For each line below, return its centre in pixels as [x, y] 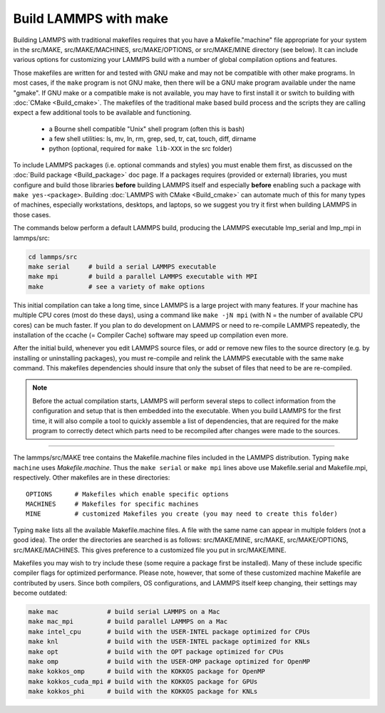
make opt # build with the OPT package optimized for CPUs [156, 651]
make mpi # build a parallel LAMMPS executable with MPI [143, 277]
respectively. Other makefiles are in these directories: [92, 478]
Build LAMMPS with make [91, 19]
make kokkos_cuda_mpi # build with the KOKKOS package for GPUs [143, 681]
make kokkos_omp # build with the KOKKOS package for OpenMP [147, 672]
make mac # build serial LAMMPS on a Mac [124, 612]
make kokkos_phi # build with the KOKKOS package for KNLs [143, 692]
